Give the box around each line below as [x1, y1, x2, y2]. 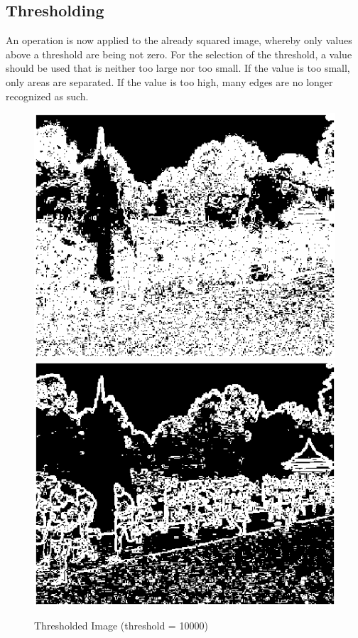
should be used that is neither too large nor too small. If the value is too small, [6, 60, 350, 75]
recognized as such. [6, 88, 89, 103]
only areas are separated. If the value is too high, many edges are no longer [6, 74, 333, 89]
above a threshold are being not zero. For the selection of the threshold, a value [6, 46, 352, 61]
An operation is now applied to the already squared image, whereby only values [6, 33, 352, 48]
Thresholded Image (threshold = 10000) [34, 618, 208, 633]
